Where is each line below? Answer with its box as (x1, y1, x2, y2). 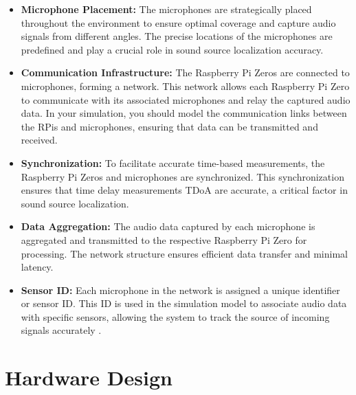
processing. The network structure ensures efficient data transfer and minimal (21, 246, 348, 260)
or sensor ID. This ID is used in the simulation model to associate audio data (21, 296, 347, 311)
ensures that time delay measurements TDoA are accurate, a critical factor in (21, 183, 348, 197)
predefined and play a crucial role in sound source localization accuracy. (21, 42, 324, 56)
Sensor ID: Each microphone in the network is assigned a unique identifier (21, 282, 340, 297)
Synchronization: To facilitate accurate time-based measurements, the (21, 155, 325, 170)
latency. (21, 260, 54, 274)
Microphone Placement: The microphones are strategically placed (21, 2, 312, 16)
